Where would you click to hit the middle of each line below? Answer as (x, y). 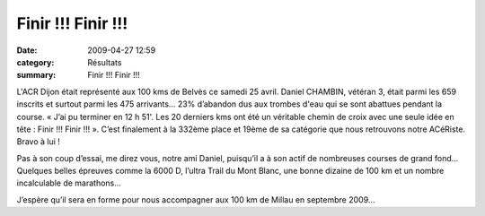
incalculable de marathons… (69, 183)
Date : (27, 50)
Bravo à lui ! (38, 142)
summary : (36, 75)
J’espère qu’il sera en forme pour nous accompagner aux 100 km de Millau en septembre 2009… (196, 199)
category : (35, 62)
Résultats (105, 62)
